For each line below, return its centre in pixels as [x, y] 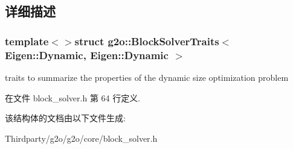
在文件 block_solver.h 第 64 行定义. [73, 97]
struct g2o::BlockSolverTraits [147, 41]
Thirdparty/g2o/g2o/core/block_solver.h [81, 138]
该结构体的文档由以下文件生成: [65, 118]
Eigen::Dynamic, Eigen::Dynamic [87, 55]
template [27, 41]
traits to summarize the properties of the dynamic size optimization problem [147, 77]
